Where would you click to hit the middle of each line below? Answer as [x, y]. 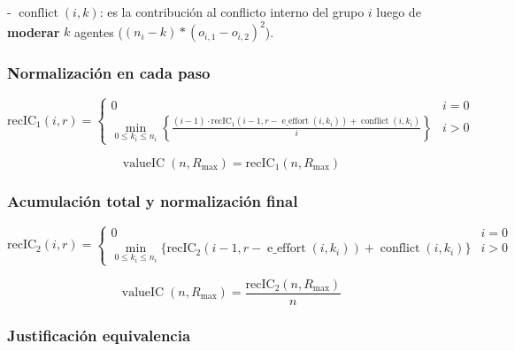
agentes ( [98, 31]
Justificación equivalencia [99, 335]
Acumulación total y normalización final [153, 200]
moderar [34, 31]
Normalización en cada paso [109, 73]
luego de [399, 11]
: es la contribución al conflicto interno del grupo [232, 11]
